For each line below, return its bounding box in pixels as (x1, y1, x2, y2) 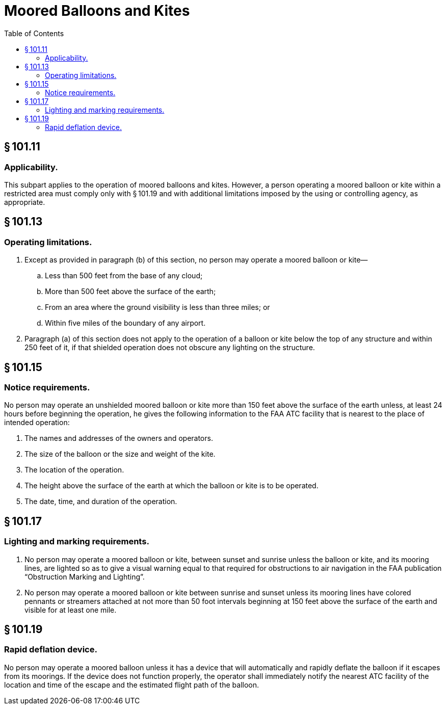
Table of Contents (4, 29, 64, 38)
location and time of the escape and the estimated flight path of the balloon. (4, 680, 259, 689)
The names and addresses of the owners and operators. (24, 434, 213, 443)
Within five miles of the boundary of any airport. (45, 319, 206, 328)
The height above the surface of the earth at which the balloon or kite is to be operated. (24, 481, 319, 490)
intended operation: (4, 418, 70, 427)
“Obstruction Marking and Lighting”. (24, 572, 145, 581)
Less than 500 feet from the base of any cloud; (45, 271, 203, 280)
